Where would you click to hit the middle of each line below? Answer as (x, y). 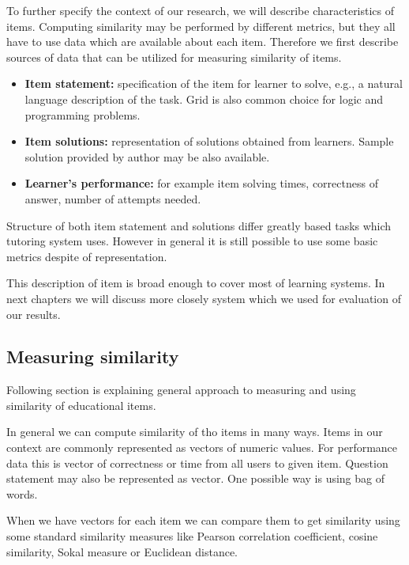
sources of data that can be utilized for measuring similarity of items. (174, 57)
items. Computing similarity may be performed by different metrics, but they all (201, 26)
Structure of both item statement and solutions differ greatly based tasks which (199, 225)
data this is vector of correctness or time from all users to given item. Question (197, 463)
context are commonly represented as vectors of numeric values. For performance (202, 447)
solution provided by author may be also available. (147, 156)
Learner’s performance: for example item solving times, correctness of (201, 183)
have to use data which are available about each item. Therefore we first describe (203, 42)
